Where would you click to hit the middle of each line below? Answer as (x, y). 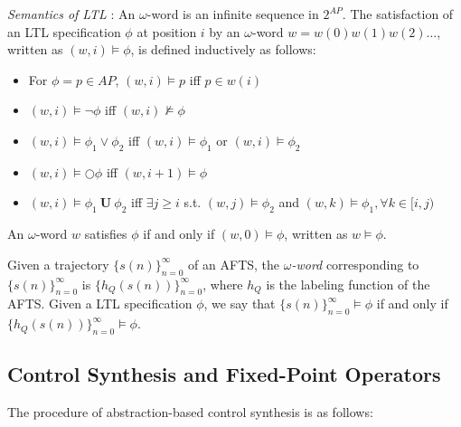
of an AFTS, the (234, 264)
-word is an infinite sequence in (233, 14)
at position (167, 31)
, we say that (240, 304)
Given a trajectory (58, 264)
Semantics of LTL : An (71, 14)
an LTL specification (64, 31)
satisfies (106, 234)
